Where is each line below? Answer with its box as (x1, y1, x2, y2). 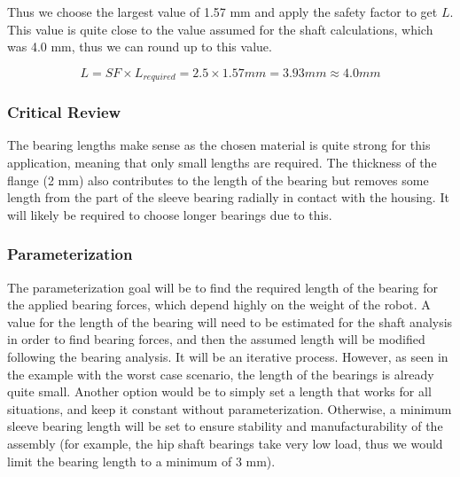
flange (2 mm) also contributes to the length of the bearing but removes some (7, 170, 429, 189)
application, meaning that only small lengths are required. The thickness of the (7, 153, 437, 172)
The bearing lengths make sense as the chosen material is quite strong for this (7, 136, 431, 154)
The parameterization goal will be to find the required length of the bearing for (7, 278, 438, 296)
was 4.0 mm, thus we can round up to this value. (7, 37, 272, 56)
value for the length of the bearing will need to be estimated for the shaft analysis (7, 312, 453, 331)
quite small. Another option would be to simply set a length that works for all (7, 382, 432, 401)
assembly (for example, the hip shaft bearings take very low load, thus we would (7, 434, 443, 452)
